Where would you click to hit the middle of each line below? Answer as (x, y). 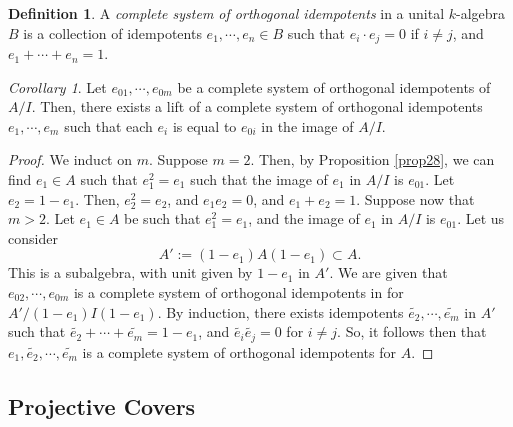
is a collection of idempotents (112, 32)
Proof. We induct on (70, 159)
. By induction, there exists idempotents (280, 311)
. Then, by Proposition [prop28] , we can (372, 159)
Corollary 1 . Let (57, 86)
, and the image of (304, 218)
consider (33, 237)
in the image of (307, 125)
